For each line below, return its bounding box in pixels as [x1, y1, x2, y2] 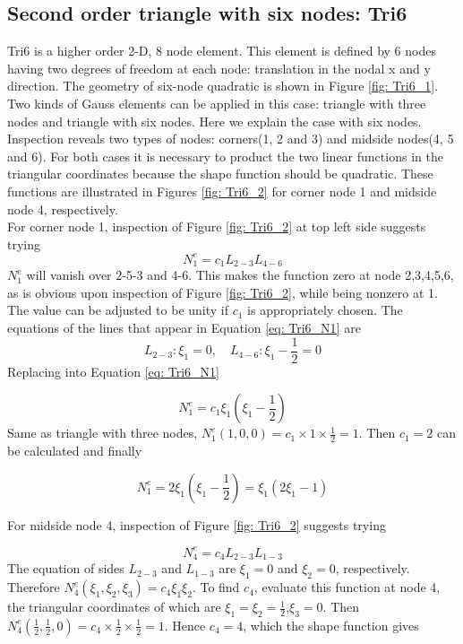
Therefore [7, 578, 60, 596]
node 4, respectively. [7, 199, 118, 218]
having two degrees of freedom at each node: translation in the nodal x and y [7, 58, 431, 77]
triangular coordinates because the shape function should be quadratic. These [7, 164, 433, 183]
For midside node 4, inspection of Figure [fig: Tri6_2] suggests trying [7, 515, 386, 534]
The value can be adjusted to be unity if [7, 300, 229, 319]
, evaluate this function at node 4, [253, 578, 441, 596]
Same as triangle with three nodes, [7, 423, 198, 442]
